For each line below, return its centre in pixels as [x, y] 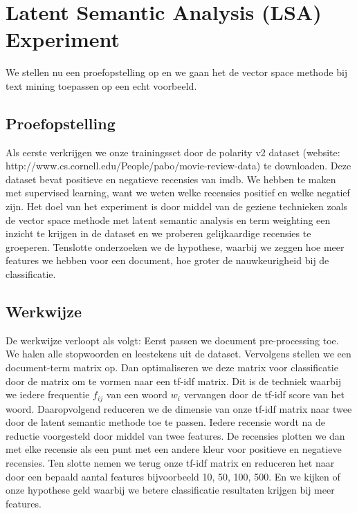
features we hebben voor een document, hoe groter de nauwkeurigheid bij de [167, 260]
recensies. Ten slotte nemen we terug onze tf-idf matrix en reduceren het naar [170, 463]
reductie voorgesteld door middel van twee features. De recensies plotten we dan [175, 435]
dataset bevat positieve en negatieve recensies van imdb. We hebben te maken [171, 179]
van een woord [137, 394]
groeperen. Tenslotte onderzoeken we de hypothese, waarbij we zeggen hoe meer [175, 246]
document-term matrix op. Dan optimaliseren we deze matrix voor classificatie [172, 367]
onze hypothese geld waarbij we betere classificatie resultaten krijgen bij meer [170, 490]
